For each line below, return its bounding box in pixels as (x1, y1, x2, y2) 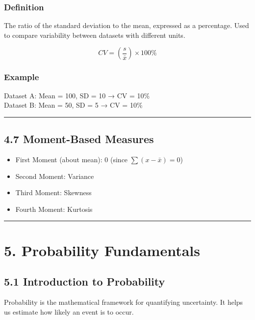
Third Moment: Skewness (15, 187, 92, 198)
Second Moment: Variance (15, 171, 94, 181)
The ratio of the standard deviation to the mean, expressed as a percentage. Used (4, 20, 249, 30)
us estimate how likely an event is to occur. (4, 306, 134, 317)
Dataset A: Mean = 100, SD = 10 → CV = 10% (4, 90, 150, 100)
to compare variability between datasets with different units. (4, 29, 185, 40)
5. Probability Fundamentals (4, 240, 201, 260)
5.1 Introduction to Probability (4, 274, 165, 289)
